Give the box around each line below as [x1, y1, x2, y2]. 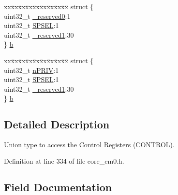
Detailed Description [4, 117, 110, 132]
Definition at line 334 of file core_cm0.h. [4, 155, 124, 166]
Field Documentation [4, 179, 112, 194]
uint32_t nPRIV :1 [4, 65, 59, 75]
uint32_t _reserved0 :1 [4, 11, 71, 21]
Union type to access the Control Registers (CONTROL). [4, 139, 175, 150]
